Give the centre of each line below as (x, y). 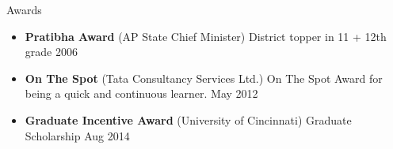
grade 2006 (51, 52)
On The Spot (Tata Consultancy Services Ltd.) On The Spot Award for (204, 78)
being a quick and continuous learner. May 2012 (141, 93)
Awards (24, 9)
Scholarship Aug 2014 (77, 135)
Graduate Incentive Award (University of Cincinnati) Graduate (188, 119)
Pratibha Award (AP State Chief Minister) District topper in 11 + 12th (206, 36)
